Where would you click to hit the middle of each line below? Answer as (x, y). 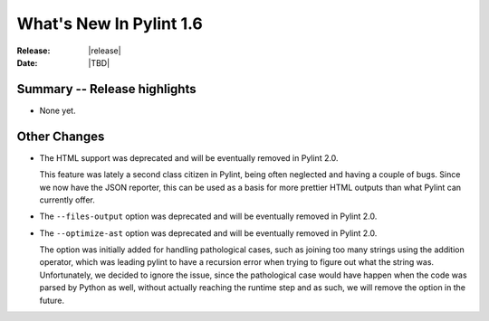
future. (52, 300)
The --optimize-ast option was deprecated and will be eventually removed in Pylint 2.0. (208, 233)
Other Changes (61, 136)
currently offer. (67, 200)
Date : (27, 62)
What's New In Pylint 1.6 (110, 24)
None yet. (58, 110)
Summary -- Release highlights (106, 89)
